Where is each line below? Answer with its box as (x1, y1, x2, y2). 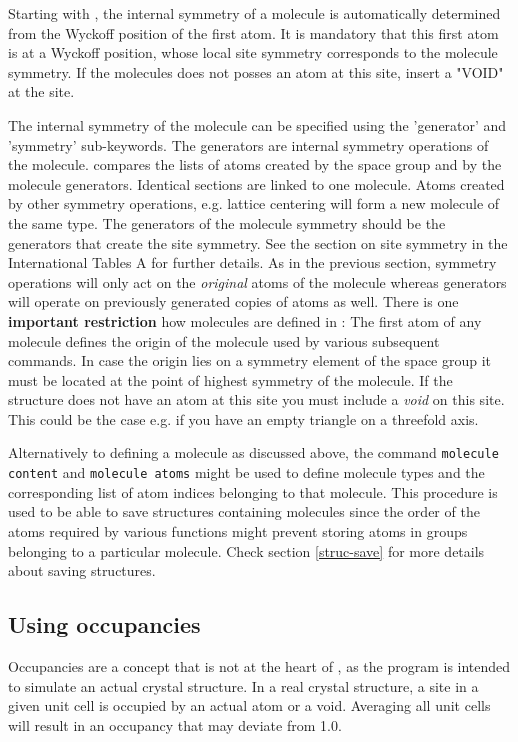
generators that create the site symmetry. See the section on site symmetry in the (8, 232, 508, 253)
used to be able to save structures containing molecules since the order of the (8, 501, 480, 522)
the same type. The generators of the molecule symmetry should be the (8, 212, 446, 233)
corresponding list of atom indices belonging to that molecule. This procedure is (8, 481, 498, 502)
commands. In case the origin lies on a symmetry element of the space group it (8, 350, 492, 371)
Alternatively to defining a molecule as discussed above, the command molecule (8, 442, 499, 463)
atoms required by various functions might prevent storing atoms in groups (8, 520, 468, 541)
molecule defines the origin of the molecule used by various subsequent (8, 330, 440, 351)
